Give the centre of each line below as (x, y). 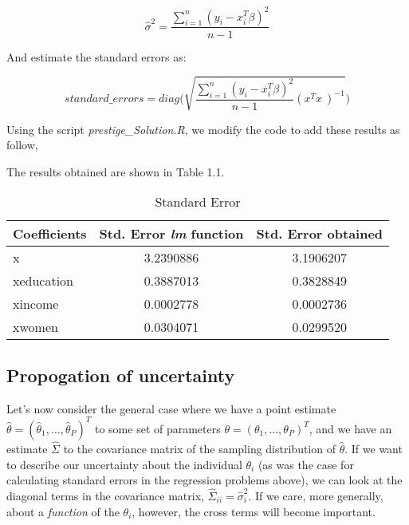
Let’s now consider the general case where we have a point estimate (171, 408)
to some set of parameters (157, 428)
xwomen (35, 327)
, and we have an (350, 428)
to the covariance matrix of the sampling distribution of (199, 448)
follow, (22, 145)
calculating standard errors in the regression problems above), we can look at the (204, 480)
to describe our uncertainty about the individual (124, 464)
